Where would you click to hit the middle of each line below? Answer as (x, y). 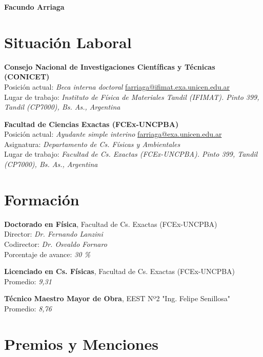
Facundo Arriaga (34, 7)
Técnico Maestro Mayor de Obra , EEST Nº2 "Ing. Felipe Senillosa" (117, 298)
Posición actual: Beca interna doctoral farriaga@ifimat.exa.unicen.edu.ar (117, 86)
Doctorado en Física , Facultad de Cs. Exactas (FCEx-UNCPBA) (111, 224)
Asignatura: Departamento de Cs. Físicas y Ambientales (92, 144)
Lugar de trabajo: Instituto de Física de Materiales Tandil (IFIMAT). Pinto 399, (132, 97)
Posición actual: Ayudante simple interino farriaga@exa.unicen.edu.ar (113, 134)
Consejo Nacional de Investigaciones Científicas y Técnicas (110, 66)
